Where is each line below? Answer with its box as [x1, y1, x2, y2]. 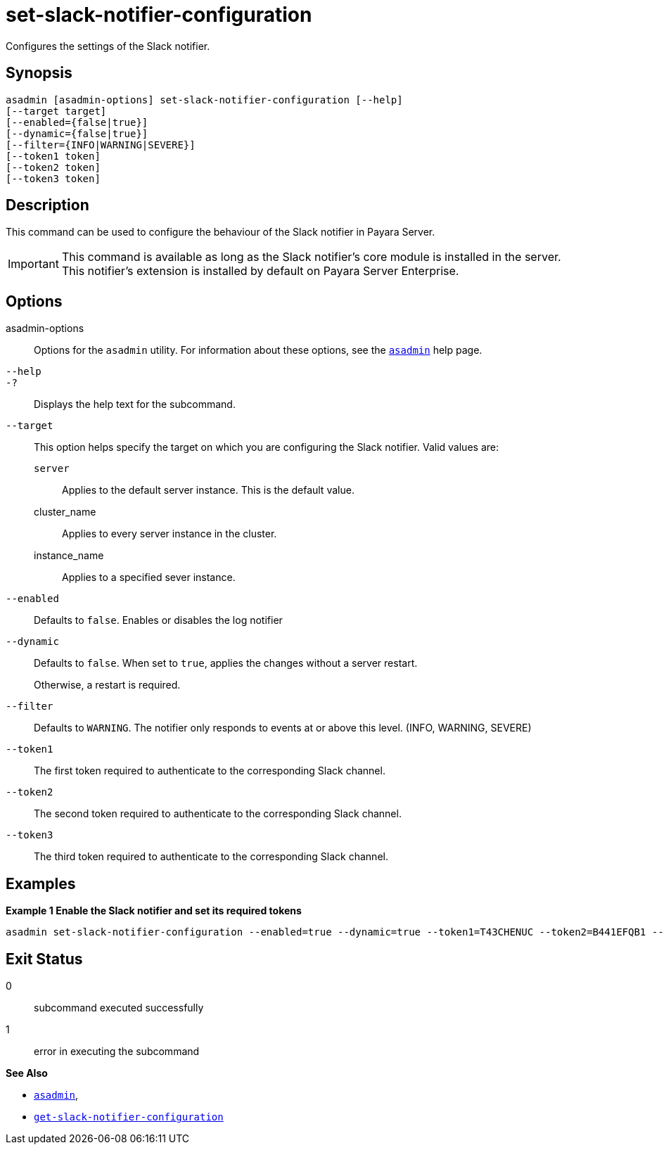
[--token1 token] [6, 150, 101, 162]
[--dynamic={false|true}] [6, 127, 148, 139]
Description [6, 196, 89, 215]
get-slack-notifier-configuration [34, 1111, 224, 1123]
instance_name [34, 549, 104, 562]
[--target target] [6, 105, 107, 117]
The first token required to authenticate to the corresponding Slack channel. [34, 765, 385, 777]
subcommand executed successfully [34, 1001, 204, 1014]
